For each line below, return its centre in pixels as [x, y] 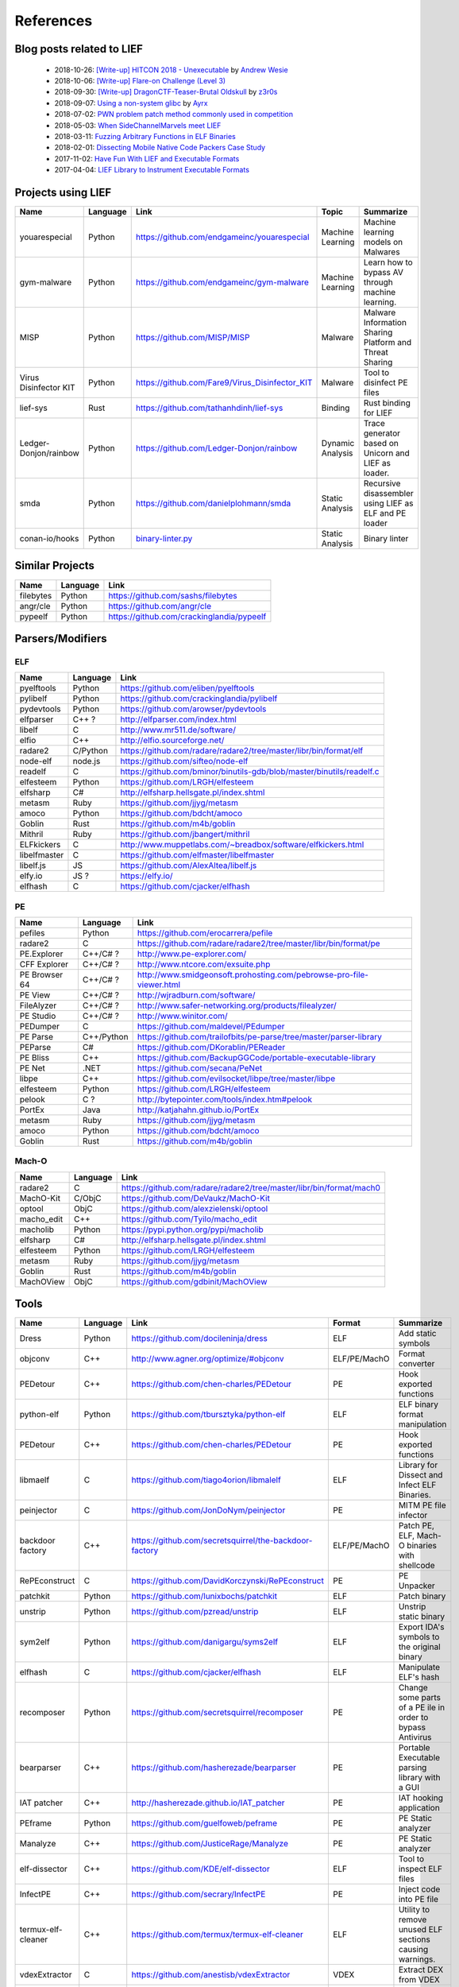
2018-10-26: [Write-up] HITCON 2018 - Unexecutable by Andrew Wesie [172, 70]
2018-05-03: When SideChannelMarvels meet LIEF [138, 125]
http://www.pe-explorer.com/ [192, 954]
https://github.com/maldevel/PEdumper [211, 1027]
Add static [417, 1334]
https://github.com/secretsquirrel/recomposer [217, 1713]
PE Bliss [35, 1058]
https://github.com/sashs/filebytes [173, 595]
